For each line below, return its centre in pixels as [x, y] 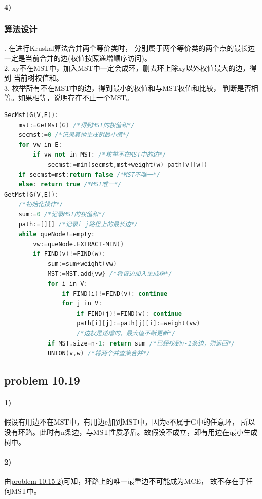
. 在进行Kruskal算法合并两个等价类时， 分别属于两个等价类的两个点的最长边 [130, 48]
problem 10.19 [42, 380]
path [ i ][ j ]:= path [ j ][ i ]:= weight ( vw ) [138, 323]
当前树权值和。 [38, 78]
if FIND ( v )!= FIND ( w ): [69, 254]
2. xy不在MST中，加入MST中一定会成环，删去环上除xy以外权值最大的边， [127, 68]
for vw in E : [40, 145]
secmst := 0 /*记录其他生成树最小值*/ [74, 135]
